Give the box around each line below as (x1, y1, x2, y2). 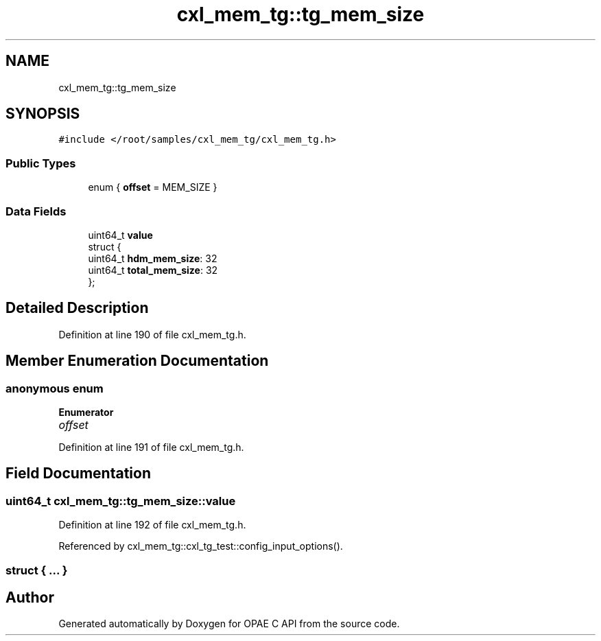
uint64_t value (88, 229, 153, 241)
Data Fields (5, 204, 67, 218)
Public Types (5, 156, 76, 170)
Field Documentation (5, 465, 151, 482)
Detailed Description (5, 299, 149, 317)
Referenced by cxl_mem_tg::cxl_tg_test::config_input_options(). (58, 540, 343, 552)
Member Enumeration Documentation (5, 352, 269, 370)
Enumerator (58, 406, 114, 418)
